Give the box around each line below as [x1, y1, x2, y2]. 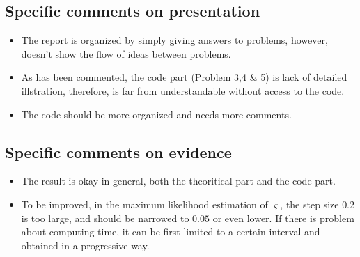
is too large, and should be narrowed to [21, 210, 189, 225]
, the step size [280, 196, 339, 211]
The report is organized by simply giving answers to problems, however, [21, 33, 328, 47]
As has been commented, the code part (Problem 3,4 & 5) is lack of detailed [21, 70, 347, 84]
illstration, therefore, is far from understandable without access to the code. [21, 83, 345, 98]
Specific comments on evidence [5, 141, 232, 162]
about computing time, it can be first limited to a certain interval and [21, 224, 320, 239]
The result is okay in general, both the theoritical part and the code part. [21, 173, 336, 188]
